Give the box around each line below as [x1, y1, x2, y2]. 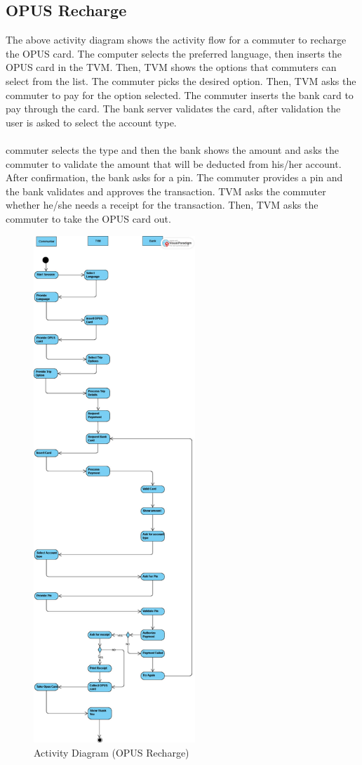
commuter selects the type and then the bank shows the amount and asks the [6, 142, 339, 157]
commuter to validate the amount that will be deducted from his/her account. [6, 156, 342, 171]
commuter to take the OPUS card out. [6, 211, 171, 225]
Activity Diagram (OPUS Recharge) [34, 745, 189, 759]
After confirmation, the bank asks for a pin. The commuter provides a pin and [6, 170, 343, 185]
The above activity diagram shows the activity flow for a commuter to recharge [6, 32, 347, 47]
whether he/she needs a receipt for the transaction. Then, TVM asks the [6, 197, 319, 212]
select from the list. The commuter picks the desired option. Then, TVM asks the [6, 73, 356, 88]
